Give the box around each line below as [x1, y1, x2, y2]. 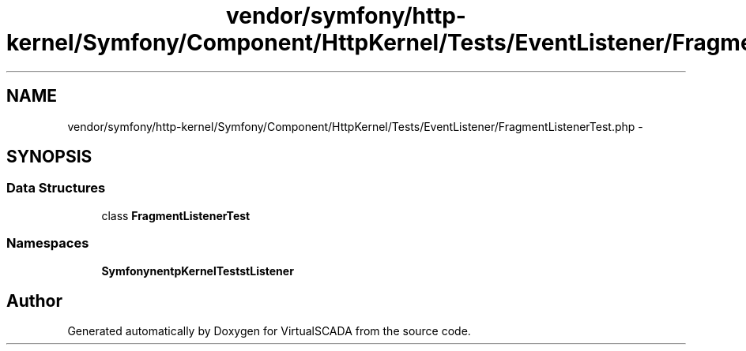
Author [6, 290, 62, 311]
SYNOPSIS [6, 147, 92, 167]
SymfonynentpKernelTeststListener [101, 263, 294, 278]
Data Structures [6, 180, 106, 196]
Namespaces [6, 235, 89, 252]
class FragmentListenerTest [101, 208, 251, 222]
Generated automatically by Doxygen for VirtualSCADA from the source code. [67, 324, 471, 338]
